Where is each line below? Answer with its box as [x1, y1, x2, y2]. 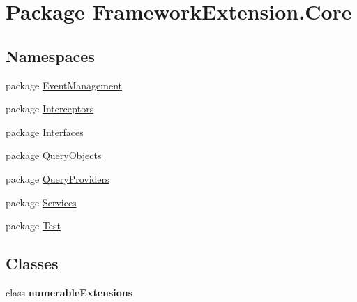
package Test [6, 218, 61, 233]
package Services [6, 195, 77, 209]
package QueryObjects [6, 148, 102, 163]
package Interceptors [6, 101, 94, 116]
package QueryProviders [6, 171, 109, 186]
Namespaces [6, 45, 95, 66]
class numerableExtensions [6, 285, 133, 299]
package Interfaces [6, 124, 84, 139]
